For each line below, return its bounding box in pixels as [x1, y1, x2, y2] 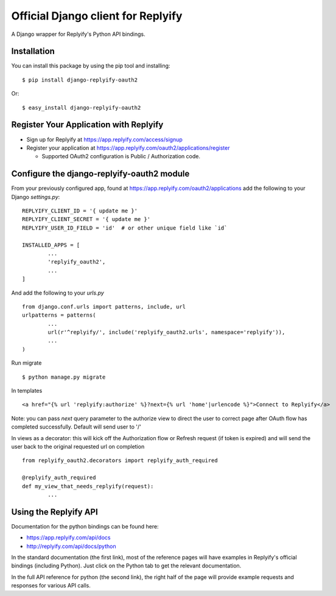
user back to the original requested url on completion [11, 443, 145, 450]
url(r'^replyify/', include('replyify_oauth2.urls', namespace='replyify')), [47, 329, 285, 336]
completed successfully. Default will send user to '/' [11, 423, 141, 430]
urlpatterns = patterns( [22, 312, 96, 319]
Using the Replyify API [11, 507, 99, 517]
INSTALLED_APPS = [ [22, 241, 80, 248]
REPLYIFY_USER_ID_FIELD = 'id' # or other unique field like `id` [22, 224, 228, 231]
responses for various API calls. [11, 582, 91, 589]
